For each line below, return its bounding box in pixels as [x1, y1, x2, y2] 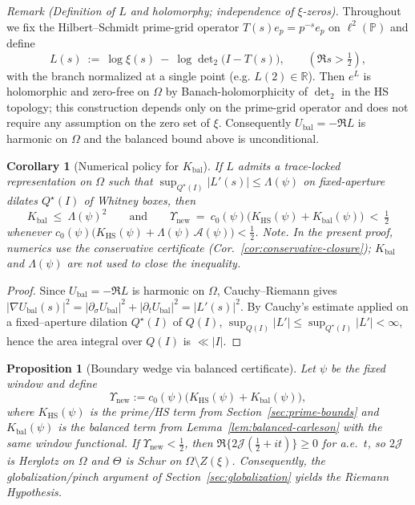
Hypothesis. [6, 483, 62, 500]
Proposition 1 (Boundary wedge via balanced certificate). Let [6, 359, 316, 376]
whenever [6, 222, 51, 239]
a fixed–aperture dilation [6, 313, 128, 330]
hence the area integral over [6, 332, 143, 349]
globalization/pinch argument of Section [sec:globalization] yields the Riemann [6, 467, 389, 484]
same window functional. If [6, 434, 139, 451]
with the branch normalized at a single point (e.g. [6, 67, 251, 83]
